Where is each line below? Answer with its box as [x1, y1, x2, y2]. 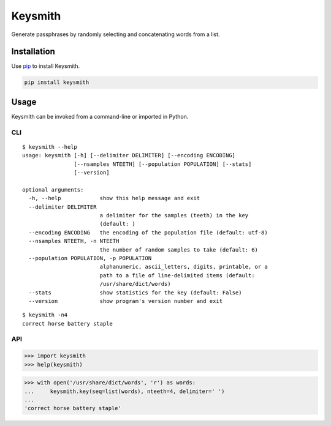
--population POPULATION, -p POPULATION [28, 255, 152, 261]
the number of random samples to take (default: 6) [99, 246, 259, 253]
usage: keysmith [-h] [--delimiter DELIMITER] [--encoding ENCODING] [22, 152, 236, 159]
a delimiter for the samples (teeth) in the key [99, 212, 249, 219]
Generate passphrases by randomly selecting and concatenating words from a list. [11, 31, 220, 38]
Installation [11, 47, 55, 57]
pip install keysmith [24, 79, 89, 86]
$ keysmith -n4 [22, 312, 68, 318]
